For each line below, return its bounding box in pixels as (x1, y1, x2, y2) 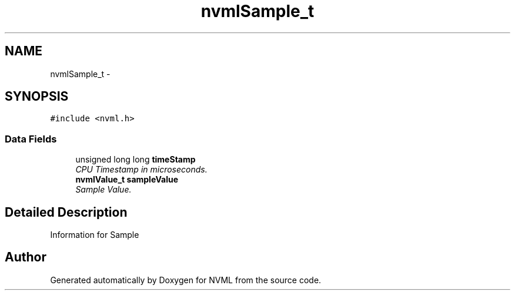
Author (5, 250, 46, 265)
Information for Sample (50, 230, 139, 240)
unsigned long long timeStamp (75, 154, 196, 165)
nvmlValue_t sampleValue (75, 174, 178, 185)
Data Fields (5, 132, 57, 145)
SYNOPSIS (5, 89, 69, 104)
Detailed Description (5, 204, 128, 220)
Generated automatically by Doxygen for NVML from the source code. (50, 274, 322, 285)
